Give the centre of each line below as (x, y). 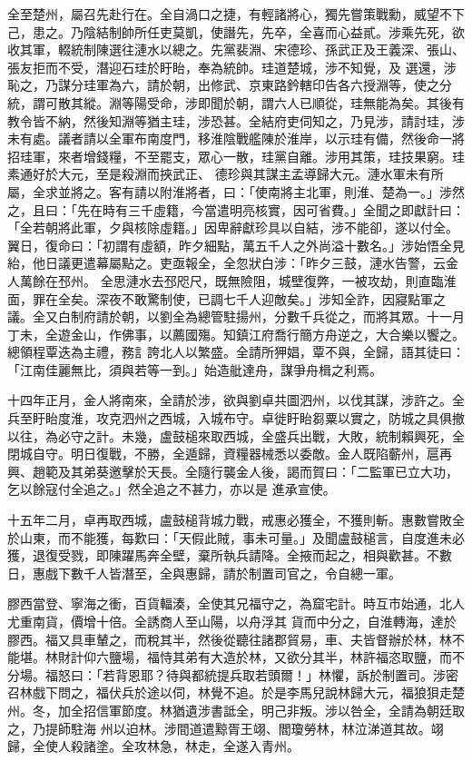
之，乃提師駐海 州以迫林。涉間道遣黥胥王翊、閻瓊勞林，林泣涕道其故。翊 (226, 728)
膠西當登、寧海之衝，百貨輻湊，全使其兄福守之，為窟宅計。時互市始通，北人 (236, 603)
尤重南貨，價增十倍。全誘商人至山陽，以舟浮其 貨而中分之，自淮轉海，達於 (232, 621)
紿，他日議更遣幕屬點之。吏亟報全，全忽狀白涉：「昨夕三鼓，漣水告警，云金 (233, 263)
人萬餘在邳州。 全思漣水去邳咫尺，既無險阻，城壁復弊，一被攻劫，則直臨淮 (232, 280)
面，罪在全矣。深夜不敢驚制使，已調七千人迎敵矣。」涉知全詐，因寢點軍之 (226, 298)
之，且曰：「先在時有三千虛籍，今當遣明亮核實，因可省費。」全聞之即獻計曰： (236, 209)
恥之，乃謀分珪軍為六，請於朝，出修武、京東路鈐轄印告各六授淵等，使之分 (230, 85)
